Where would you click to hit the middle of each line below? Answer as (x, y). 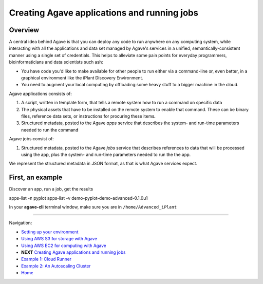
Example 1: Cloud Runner (46, 259)
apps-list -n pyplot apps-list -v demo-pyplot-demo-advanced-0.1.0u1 (78, 198)
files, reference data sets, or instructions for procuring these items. (88, 116)
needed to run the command (50, 130)
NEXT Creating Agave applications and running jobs (74, 252)
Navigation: (20, 223)
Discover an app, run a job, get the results (51, 189)
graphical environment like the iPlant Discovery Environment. (82, 78)
